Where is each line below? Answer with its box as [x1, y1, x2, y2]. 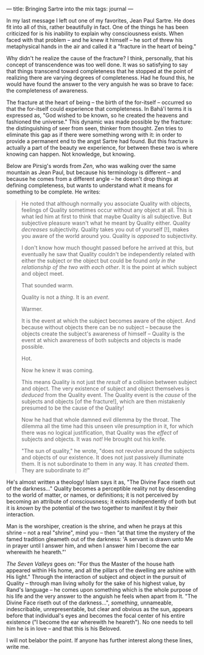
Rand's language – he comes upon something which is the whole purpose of [6, 586, 199, 593]
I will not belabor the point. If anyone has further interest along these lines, [6, 637, 193, 644]
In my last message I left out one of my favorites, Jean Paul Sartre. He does [6, 17, 195, 24]
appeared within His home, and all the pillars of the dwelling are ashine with [6, 567, 196, 574]
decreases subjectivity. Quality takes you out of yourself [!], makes [21, 226, 189, 233]
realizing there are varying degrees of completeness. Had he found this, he [6, 74, 195, 81]
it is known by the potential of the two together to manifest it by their [6, 505, 178, 511]
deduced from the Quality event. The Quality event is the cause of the [21, 391, 197, 398]
